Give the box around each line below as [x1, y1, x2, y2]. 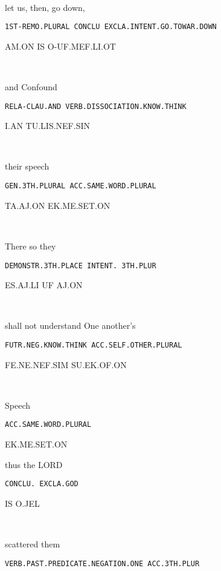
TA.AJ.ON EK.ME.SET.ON [5, 199, 110, 211]
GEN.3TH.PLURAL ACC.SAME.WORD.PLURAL [5, 182, 156, 191]
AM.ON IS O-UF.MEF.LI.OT [5, 39, 116, 52]
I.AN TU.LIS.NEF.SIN [5, 119, 90, 132]
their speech [5, 160, 50, 173]
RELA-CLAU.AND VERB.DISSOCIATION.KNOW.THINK [5, 102, 187, 111]
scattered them [5, 538, 60, 550]
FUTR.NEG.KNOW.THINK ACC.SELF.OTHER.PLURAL [5, 340, 182, 349]
